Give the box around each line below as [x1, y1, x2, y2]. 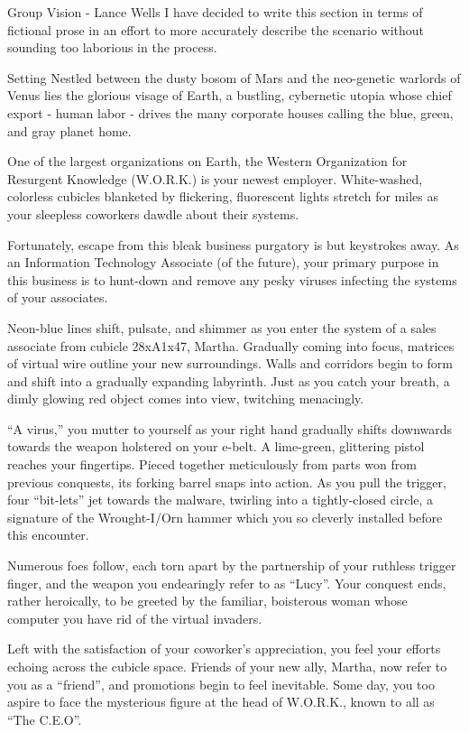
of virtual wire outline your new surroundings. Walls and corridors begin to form [7, 354, 453, 373]
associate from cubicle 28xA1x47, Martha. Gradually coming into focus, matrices [7, 336, 455, 355]
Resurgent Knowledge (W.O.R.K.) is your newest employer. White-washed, [7, 169, 423, 188]
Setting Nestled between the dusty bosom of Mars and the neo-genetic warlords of [7, 68, 461, 87]
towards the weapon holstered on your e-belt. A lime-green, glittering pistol [7, 437, 425, 456]
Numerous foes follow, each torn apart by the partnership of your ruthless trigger [7, 556, 456, 575]
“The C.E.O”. [7, 709, 82, 728]
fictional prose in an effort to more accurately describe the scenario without [7, 20, 425, 39]
